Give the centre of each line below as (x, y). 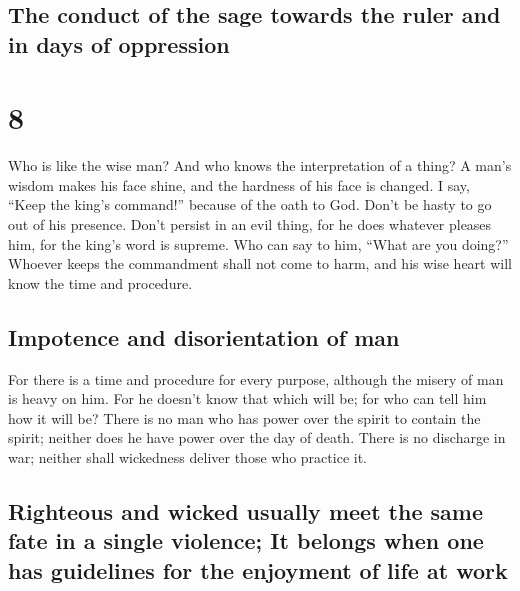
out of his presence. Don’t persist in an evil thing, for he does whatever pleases (250, 224)
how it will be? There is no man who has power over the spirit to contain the (244, 417)
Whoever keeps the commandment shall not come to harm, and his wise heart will (260, 263)
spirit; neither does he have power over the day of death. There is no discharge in (257, 437)
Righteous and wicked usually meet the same (245, 511)
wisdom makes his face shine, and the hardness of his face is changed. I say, (239, 184)
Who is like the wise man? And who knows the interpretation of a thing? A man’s (260, 165)
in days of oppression (119, 43)
